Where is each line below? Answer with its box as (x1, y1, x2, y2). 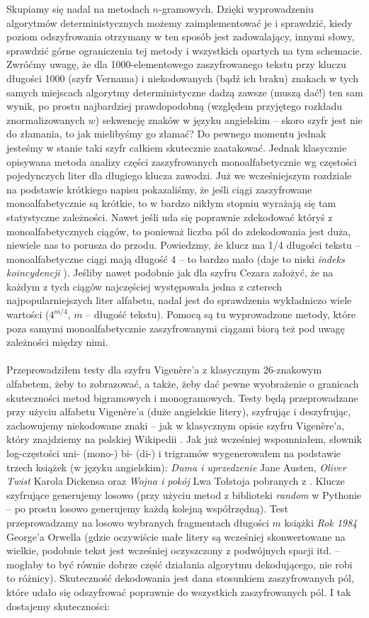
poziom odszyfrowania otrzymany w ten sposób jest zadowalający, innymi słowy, (6, 29, 355, 44)
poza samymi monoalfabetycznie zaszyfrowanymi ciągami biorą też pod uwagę (6, 320, 345, 335)
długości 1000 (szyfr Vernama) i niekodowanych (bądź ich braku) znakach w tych (6, 70, 358, 85)
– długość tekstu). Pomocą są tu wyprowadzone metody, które (86, 307, 356, 322)
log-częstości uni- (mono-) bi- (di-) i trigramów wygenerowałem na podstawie (6, 446, 341, 460)
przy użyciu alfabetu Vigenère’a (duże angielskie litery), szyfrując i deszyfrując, (6, 404, 351, 419)
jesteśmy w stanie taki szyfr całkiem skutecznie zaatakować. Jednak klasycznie (6, 140, 347, 154)
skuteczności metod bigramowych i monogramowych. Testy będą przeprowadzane (6, 390, 358, 405)
